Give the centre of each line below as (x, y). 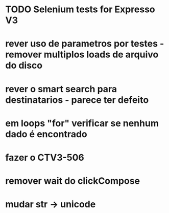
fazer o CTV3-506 (45, 157)
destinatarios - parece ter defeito (77, 100)
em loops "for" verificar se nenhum (82, 123)
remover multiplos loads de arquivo (82, 55)
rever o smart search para (61, 89)
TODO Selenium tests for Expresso (80, 9)
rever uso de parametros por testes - (85, 44)
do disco (24, 66)
